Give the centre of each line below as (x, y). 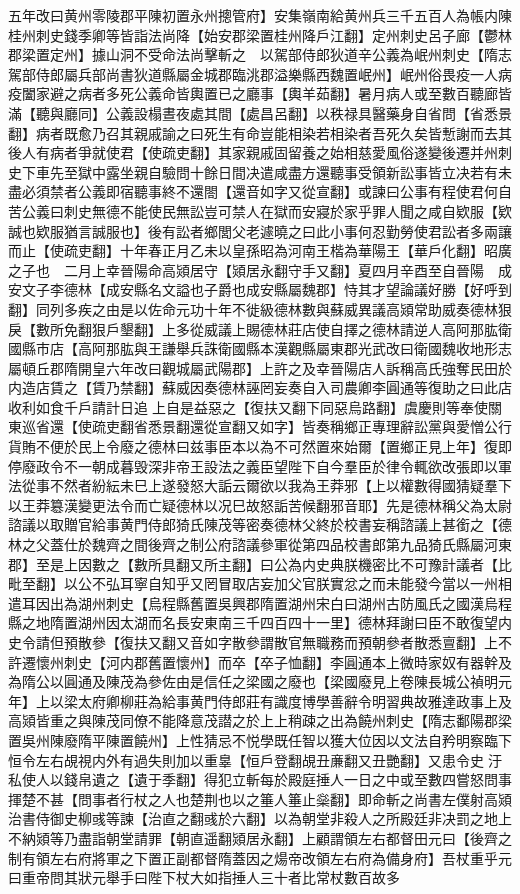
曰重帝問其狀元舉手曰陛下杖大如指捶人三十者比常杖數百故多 (204, 877)
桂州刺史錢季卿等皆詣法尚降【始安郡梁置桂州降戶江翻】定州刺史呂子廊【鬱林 (260, 34)
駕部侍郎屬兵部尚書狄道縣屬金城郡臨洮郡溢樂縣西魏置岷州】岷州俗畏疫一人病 (260, 73)
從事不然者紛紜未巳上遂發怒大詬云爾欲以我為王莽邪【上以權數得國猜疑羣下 (266, 485)
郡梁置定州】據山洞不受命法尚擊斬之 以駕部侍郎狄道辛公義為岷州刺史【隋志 (260, 54)
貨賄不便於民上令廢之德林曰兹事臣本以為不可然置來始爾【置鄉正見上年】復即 (260, 446)
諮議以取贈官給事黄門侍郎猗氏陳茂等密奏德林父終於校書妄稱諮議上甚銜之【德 (260, 524)
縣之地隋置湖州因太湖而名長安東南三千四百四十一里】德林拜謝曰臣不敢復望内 (260, 622)
